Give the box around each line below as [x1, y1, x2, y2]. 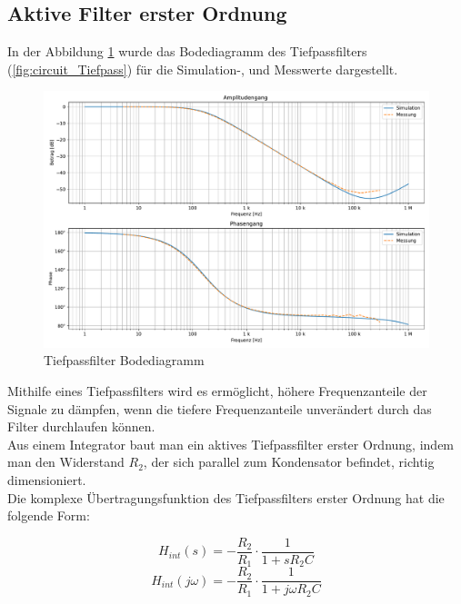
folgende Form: [7, 506, 90, 525]
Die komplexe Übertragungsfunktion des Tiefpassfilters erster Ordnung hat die [7, 488, 445, 507]
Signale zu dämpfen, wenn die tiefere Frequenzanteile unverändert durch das [7, 399, 432, 418]
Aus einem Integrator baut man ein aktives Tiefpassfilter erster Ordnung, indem [7, 434, 455, 453]
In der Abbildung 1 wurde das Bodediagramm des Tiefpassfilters [7, 42, 367, 61]
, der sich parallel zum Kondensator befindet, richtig [143, 452, 435, 471]
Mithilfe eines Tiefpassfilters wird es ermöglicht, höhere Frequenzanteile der [7, 381, 427, 400]
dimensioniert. [7, 470, 86, 489]
